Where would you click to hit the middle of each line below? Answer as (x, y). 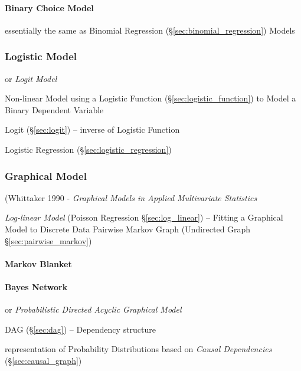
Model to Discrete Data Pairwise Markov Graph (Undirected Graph (128, 229)
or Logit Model (31, 78)
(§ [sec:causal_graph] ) (43, 360)
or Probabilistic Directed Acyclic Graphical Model (93, 309)
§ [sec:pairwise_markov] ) (48, 240)
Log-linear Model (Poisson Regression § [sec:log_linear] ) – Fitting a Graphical (144, 217)
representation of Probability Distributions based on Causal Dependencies (138, 349)
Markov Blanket (38, 263)
